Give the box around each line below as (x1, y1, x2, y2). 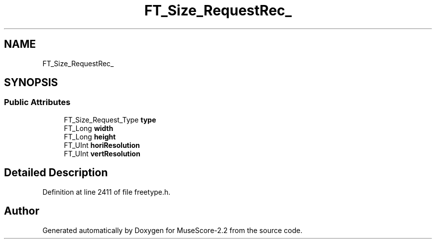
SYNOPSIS (4, 76, 58, 89)
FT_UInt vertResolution (64, 149, 140, 158)
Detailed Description (4, 166, 108, 179)
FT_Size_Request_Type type (64, 115, 156, 124)
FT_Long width (64, 123, 113, 132)
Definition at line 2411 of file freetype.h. (42, 187, 171, 196)
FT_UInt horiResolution (64, 140, 140, 149)
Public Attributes (4, 97, 71, 108)
